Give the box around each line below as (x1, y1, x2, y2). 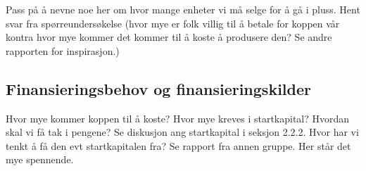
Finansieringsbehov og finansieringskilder (6, 77, 311, 99)
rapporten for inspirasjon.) (6, 43, 120, 58)
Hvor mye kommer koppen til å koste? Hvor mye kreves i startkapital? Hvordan (6, 110, 350, 125)
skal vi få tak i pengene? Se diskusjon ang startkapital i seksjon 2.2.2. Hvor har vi (6, 125, 359, 139)
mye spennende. (6, 152, 74, 167)
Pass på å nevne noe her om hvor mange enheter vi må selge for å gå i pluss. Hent (6, 2, 360, 16)
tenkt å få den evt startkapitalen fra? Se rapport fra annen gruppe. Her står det (6, 138, 351, 153)
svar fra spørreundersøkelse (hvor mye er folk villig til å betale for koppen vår (6, 15, 340, 30)
